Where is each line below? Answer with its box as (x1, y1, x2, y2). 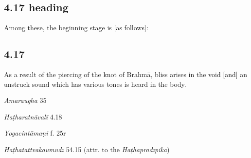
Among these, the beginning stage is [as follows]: (4, 22, 148, 33)
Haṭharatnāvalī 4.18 (4, 111, 62, 121)
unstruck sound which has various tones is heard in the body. (4, 79, 186, 89)
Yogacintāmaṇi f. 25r (4, 128, 66, 138)
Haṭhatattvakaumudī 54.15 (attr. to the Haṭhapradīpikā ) (4, 144, 170, 154)
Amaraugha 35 (4, 95, 47, 105)
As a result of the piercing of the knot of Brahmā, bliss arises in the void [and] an (4, 69, 248, 79)
